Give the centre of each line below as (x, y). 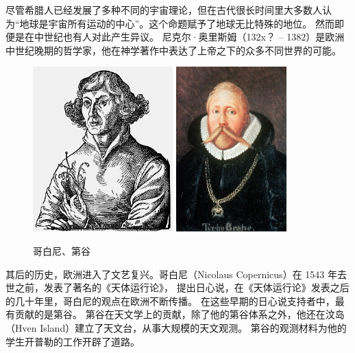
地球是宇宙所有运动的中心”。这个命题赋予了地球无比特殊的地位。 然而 (177, 23)
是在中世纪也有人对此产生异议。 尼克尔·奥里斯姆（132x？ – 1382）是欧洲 (180, 37)
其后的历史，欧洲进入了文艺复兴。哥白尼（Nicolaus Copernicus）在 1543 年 (171, 274)
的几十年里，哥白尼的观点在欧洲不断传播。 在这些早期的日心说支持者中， (170, 300)
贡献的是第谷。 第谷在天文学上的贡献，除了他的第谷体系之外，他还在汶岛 (180, 314)
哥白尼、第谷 (62, 250)
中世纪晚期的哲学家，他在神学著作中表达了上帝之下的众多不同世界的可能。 (173, 50)
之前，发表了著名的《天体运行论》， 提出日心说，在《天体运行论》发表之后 (182, 287)
